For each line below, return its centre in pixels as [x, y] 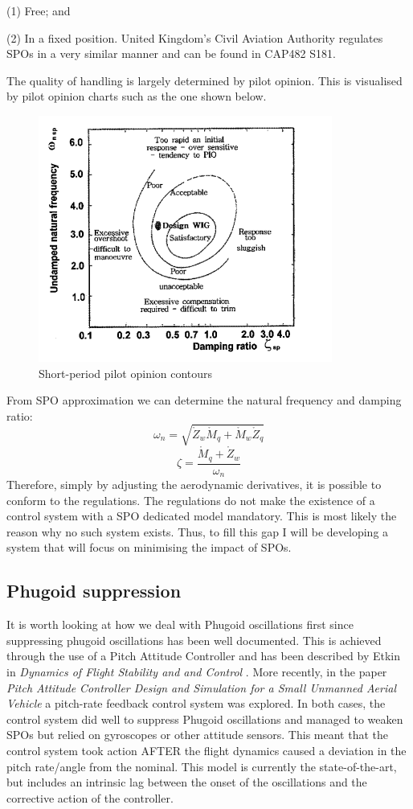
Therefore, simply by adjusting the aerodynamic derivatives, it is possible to [194, 485]
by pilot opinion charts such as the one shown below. [137, 96]
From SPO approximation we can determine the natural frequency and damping [204, 400]
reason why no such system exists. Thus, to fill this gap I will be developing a [198, 531]
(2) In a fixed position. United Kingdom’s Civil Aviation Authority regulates [195, 37]
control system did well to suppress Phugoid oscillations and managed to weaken [205, 719]
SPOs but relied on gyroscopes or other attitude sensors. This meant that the [197, 735]
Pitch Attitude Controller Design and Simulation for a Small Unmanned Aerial [201, 687]
